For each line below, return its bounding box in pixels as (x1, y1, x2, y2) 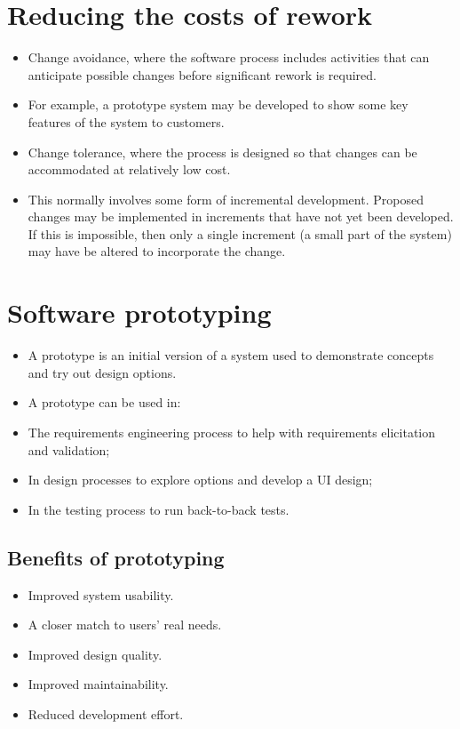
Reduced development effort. (28, 704, 184, 723)
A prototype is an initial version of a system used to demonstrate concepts (28, 346, 434, 364)
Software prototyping (7, 294, 272, 331)
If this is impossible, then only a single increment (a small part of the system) (28, 224, 452, 243)
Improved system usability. (28, 585, 174, 604)
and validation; (28, 440, 110, 459)
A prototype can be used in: (28, 393, 181, 412)
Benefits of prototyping (7, 543, 225, 571)
